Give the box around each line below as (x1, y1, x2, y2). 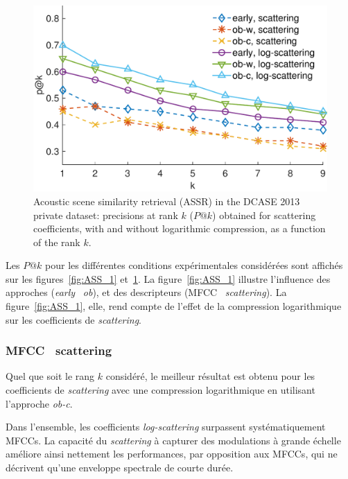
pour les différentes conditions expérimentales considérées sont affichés (45, 258, 343, 272)
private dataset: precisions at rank (33, 207, 178, 222)
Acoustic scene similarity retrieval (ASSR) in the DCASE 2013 (33, 193, 300, 208)
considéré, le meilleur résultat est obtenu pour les (105, 369, 315, 383)
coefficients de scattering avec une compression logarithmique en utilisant (6, 383, 315, 397)
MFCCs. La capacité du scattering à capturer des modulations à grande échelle (6, 433, 341, 447)
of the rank (33, 234, 80, 249)
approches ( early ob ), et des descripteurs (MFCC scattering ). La (6, 285, 287, 299)
